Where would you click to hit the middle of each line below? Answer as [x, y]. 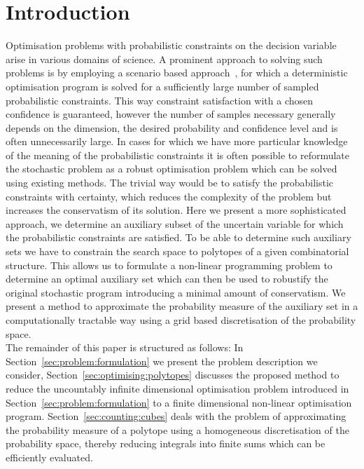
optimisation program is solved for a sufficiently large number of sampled [162, 86]
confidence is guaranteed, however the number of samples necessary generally [171, 114]
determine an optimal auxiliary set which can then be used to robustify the [167, 279]
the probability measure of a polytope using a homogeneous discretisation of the [177, 429]
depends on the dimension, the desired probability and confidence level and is [172, 127]
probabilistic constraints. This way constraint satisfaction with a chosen [160, 100]
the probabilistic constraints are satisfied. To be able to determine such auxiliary [178, 237]
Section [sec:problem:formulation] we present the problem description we [162, 361]
